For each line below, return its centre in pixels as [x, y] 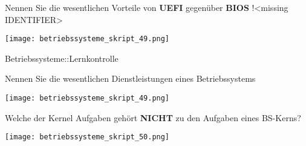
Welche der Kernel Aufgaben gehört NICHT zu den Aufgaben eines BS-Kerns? [153, 117]
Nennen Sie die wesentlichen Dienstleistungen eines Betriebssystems [130, 78]
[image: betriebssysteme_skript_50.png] [87, 137]
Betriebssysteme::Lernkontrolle [62, 58]
